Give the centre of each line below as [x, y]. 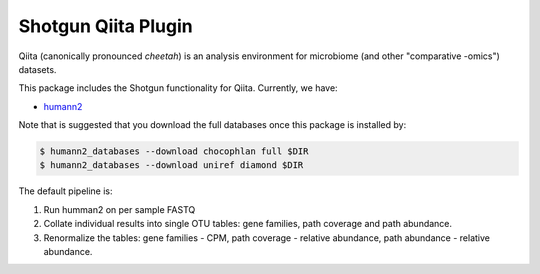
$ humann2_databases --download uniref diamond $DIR [171, 165]
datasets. [37, 69]
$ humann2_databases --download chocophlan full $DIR [174, 151]
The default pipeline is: [66, 191]
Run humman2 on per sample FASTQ [119, 209]
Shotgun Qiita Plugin [106, 26]
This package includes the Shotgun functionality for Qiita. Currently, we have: [178, 88]
